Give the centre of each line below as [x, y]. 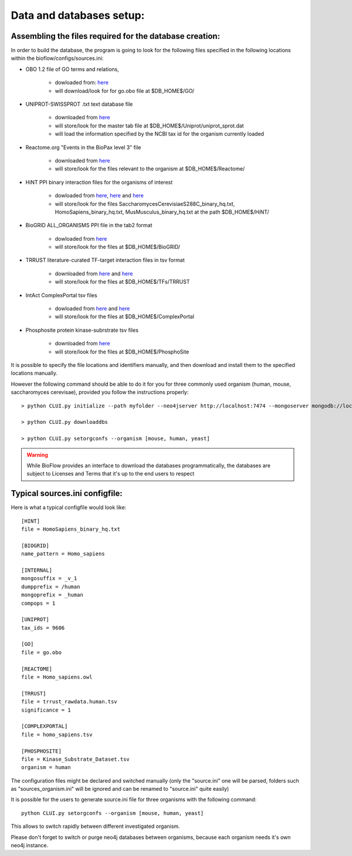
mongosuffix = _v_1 [49, 579]
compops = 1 [38, 603]
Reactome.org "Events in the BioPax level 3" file [83, 147]
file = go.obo [41, 652]
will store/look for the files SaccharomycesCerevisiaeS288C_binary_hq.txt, [145, 204]
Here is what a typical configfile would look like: [69, 507]
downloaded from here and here [94, 274]
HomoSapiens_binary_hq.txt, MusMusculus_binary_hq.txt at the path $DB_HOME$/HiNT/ [162, 212]
